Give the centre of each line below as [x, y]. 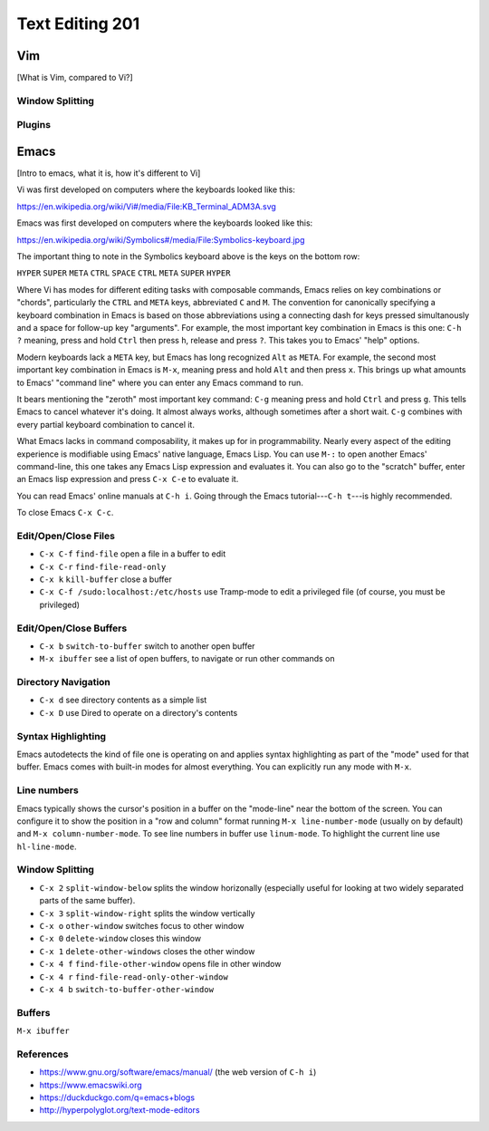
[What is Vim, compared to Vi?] [75, 78]
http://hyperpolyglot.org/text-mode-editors [120, 1110]
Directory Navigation [63, 682]
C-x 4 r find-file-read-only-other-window [134, 977]
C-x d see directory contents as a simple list [123, 700]
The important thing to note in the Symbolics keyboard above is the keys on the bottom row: [188, 256]
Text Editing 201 [78, 24]
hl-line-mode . [47, 846]
